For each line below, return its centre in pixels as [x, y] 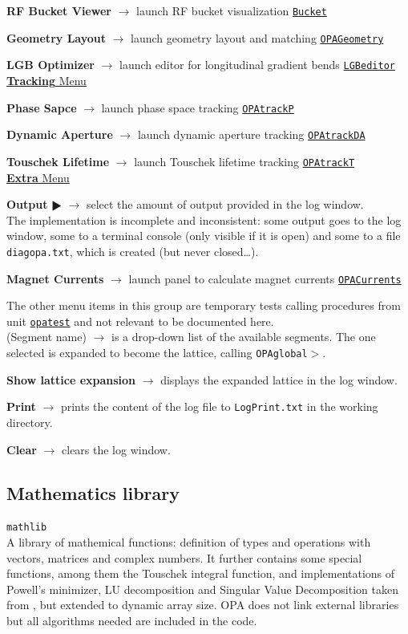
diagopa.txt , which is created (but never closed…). [133, 251]
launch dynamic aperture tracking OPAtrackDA [251, 134]
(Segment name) [46, 337]
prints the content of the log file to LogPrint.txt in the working [219, 406]
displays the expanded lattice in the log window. [279, 379]
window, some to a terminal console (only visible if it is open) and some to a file [204, 236]
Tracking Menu [46, 80]
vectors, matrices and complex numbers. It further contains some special [184, 557]
